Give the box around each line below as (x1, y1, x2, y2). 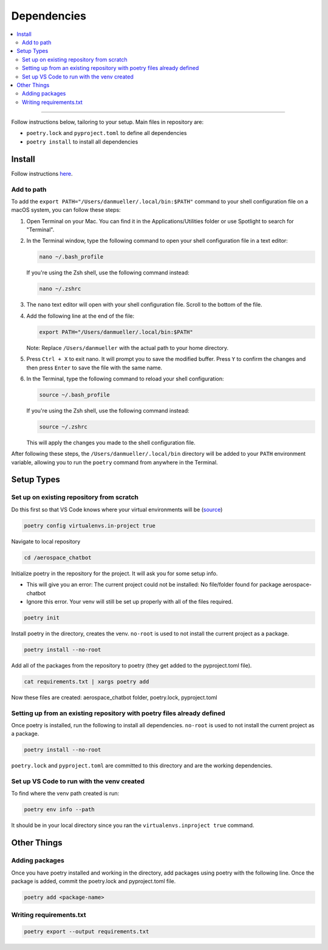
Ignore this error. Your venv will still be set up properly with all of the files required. (26, 598, 233, 605)
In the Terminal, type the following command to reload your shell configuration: (26, 375, 224, 382)
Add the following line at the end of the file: (26, 312, 135, 320)
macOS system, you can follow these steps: (11, 206, 121, 214)
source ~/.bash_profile (39, 391, 111, 398)
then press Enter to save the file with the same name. (26, 364, 163, 371)
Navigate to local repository (11, 537, 81, 545)
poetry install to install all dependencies (26, 138, 138, 145)
